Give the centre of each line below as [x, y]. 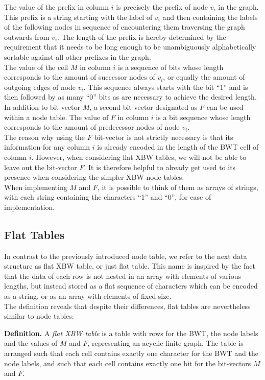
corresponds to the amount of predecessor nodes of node [92, 127]
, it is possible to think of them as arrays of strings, [178, 187]
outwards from [27, 37]
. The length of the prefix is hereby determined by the [142, 37]
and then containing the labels [210, 17]
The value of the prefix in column [56, 7]
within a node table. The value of [56, 117]
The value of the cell [36, 67]
